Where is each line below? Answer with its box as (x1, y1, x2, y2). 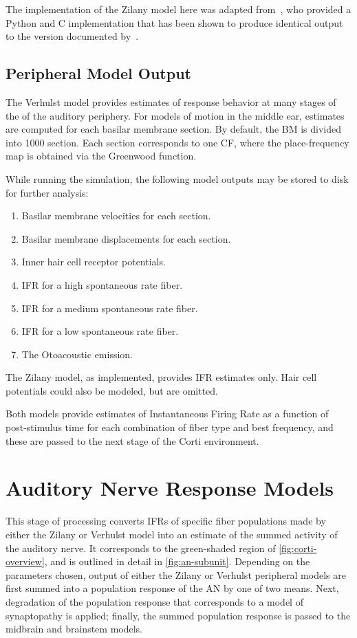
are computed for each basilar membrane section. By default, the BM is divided (6, 122, 342, 136)
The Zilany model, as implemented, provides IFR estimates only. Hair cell (6, 370, 317, 384)
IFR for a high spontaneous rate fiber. (21, 277, 183, 291)
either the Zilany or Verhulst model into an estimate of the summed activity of (6, 527, 338, 541)
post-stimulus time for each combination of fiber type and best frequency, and (6, 420, 334, 434)
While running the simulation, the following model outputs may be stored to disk (6, 171, 349, 186)
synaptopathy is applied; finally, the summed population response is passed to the (6, 608, 351, 622)
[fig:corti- (279, 540, 317, 555)
